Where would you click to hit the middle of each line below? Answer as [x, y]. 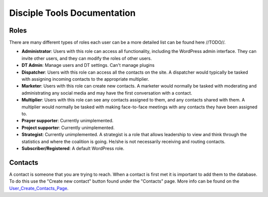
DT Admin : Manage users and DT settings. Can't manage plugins [88, 65]
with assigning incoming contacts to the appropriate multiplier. [85, 79]
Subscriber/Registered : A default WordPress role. [73, 148]
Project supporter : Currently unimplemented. [68, 127]
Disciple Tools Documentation [72, 13]
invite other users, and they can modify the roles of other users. [87, 58]
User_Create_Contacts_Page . [39, 188]
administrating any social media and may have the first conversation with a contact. [107, 93]
